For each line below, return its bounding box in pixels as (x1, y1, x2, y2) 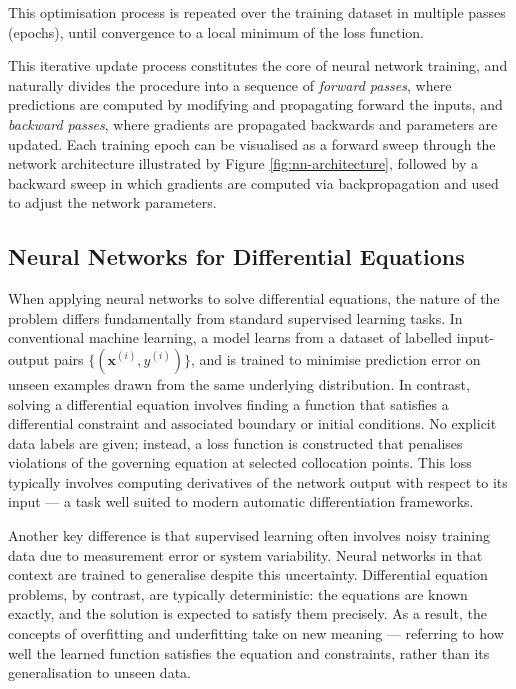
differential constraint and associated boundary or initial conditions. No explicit (8, 413, 497, 434)
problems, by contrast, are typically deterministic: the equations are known (8, 583, 468, 604)
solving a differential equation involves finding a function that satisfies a (8, 393, 449, 414)
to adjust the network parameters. (8, 192, 217, 213)
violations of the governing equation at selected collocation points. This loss (8, 452, 472, 473)
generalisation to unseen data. (8, 662, 191, 683)
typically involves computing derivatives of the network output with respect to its (8, 471, 508, 492)
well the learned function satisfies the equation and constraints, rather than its (8, 642, 490, 663)
